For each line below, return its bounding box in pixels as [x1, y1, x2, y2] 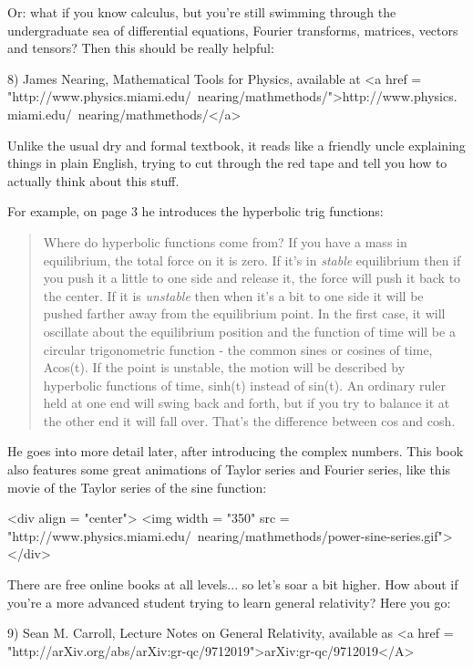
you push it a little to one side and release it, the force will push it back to [43, 268, 461, 287]
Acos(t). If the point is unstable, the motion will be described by [43, 358, 406, 377]
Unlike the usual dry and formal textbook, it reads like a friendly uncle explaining [7, 135, 466, 154]
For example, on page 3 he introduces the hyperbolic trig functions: [7, 202, 384, 221]
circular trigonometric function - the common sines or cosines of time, [43, 339, 433, 359]
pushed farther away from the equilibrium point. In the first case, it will [43, 304, 446, 323]
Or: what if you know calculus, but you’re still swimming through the [7, 3, 396, 21]
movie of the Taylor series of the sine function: [7, 477, 267, 496]
